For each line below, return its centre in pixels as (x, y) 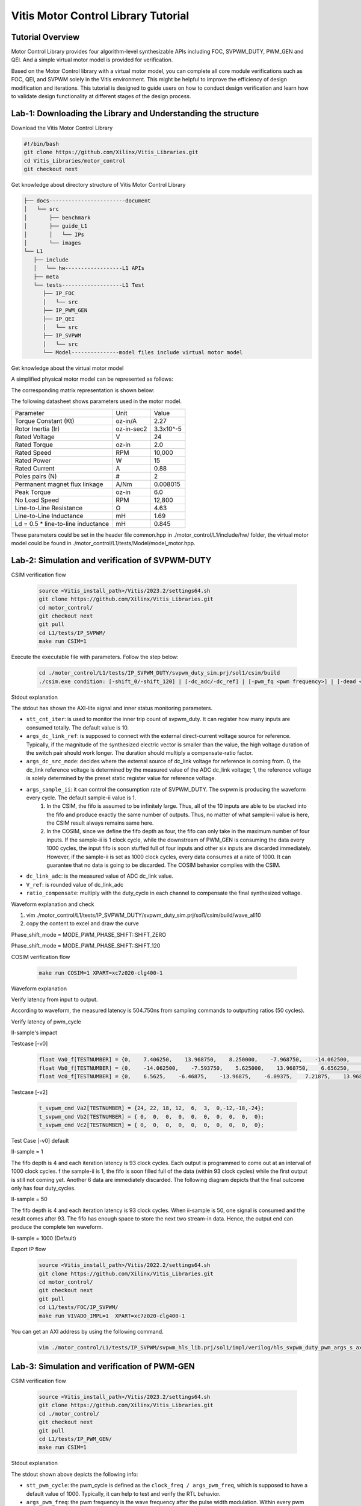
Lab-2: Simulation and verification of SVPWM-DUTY (111, 560)
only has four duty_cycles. (44, 1188)
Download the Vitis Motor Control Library (62, 128)
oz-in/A (126, 420)
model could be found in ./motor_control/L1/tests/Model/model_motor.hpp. (103, 543)
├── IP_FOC (59, 293)
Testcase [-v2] (29, 1092)
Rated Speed (33, 452)
